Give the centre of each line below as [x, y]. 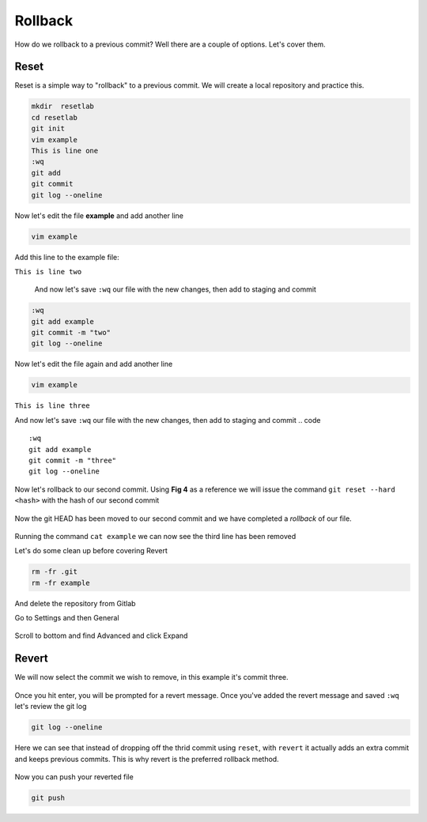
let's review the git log [51, 707]
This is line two [48, 271]
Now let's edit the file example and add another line [99, 215]
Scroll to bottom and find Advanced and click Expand [101, 635]
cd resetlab [55, 117]
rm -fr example [60, 583]
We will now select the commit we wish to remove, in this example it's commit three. [151, 677]
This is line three [52, 406]
